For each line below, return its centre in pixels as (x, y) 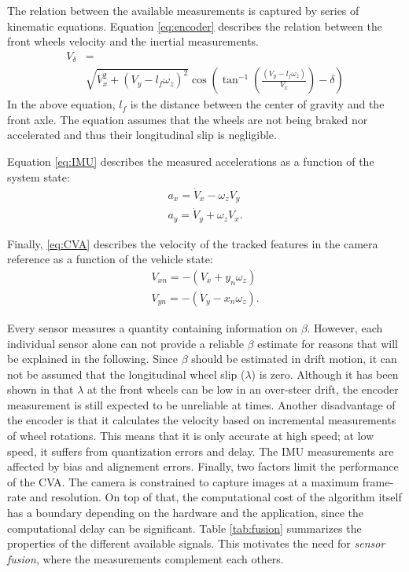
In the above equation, (61, 104)
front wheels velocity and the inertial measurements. (133, 41)
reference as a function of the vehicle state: (110, 259)
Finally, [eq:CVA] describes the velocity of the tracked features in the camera (193, 243)
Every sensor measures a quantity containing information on (152, 327)
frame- (378, 481)
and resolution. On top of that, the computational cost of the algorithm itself (216, 497)
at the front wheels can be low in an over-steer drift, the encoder (243, 389)
